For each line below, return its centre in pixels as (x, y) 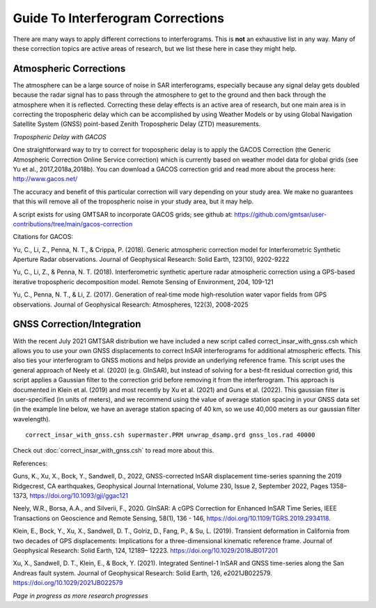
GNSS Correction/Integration (77, 324)
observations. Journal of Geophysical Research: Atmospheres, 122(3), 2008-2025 (131, 304)
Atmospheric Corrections (69, 69)
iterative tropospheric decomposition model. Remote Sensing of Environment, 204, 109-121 (143, 281)
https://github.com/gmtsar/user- (281, 214)
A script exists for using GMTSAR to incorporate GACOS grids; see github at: (123, 214)
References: (30, 463)
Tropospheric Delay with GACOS (60, 137)
